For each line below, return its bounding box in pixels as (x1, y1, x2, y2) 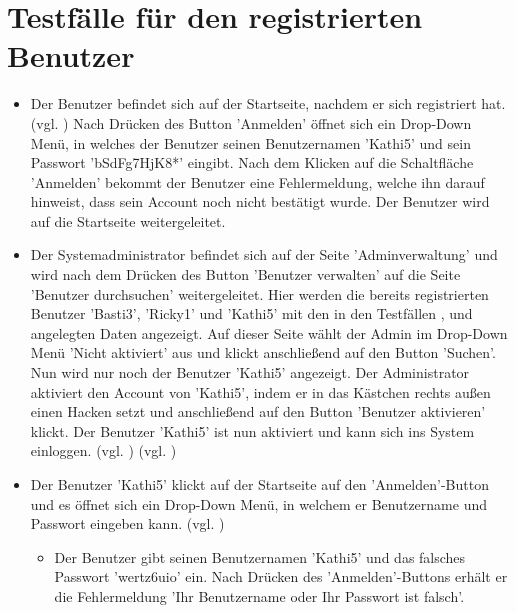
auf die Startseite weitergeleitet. (30, 210, 226, 231)
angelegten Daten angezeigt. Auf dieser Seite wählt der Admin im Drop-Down (30, 322, 508, 343)
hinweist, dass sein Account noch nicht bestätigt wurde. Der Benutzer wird (30, 191, 490, 212)
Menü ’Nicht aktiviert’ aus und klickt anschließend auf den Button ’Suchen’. (30, 342, 496, 363)
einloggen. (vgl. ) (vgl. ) (30, 440, 177, 461)
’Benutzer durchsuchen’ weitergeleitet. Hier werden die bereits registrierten (30, 283, 489, 304)
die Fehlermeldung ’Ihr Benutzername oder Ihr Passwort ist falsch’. (54, 585, 465, 606)
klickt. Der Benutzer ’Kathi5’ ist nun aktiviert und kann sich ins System (30, 420, 475, 441)
